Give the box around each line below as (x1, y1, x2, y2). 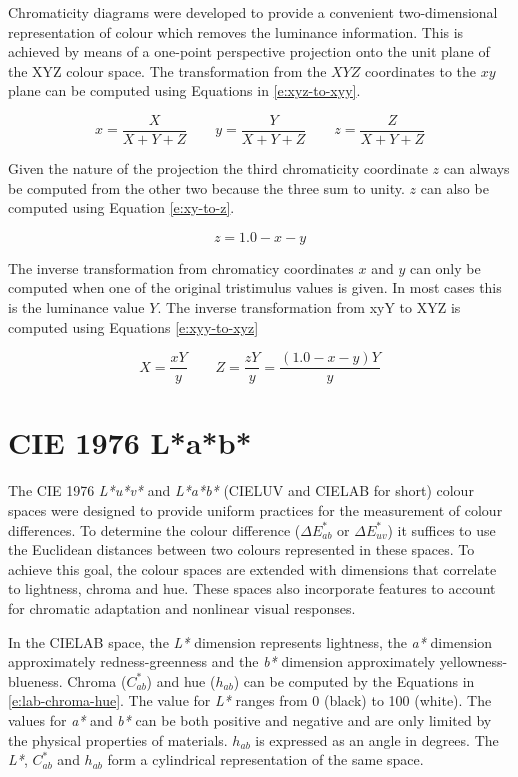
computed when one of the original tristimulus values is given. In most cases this (8, 277, 502, 298)
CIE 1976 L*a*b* (8, 422, 252, 463)
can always (443, 158, 510, 179)
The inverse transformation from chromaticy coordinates (8, 257, 354, 278)
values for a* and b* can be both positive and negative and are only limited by (8, 709, 492, 730)
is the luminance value (8, 297, 145, 317)
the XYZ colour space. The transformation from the (8, 60, 327, 81)
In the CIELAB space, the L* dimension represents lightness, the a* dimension (8, 631, 493, 652)
